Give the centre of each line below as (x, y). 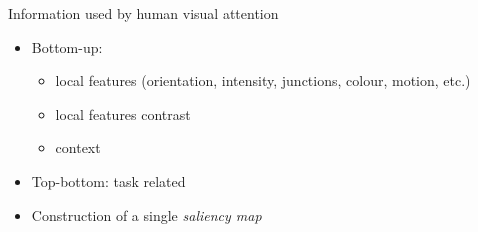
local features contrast (123, 113)
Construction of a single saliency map (146, 214)
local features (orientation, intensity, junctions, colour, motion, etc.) (263, 80)
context (78, 147)
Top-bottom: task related (108, 180)
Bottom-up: (67, 46)
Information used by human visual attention (143, 13)
